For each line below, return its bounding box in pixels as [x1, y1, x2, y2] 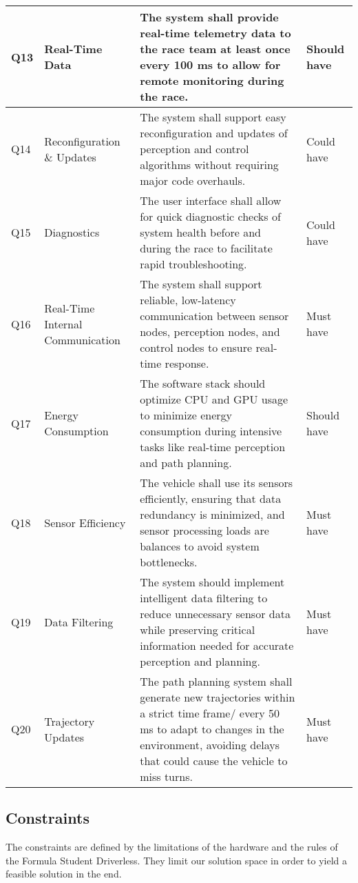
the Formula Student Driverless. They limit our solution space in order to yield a [6, 853, 348, 867]
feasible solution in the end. [6, 866, 122, 881]
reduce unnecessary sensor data [140, 606, 291, 622]
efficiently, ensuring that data [140, 490, 282, 506]
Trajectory [44, 713, 95, 729]
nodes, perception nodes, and [140, 324, 280, 339]
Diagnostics [44, 224, 100, 240]
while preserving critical [140, 622, 255, 637]
